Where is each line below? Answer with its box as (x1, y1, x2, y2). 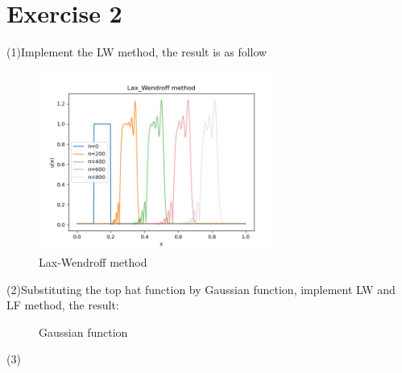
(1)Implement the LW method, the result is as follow (6, 44, 267, 60)
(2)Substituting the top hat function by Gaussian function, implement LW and (6, 280, 396, 297)
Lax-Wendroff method (39, 253, 147, 270)
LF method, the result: (6, 296, 119, 313)
